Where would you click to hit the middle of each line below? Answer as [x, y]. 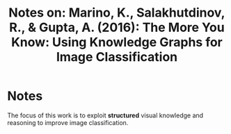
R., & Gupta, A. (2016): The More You [117, 27]
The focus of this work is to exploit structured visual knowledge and [105, 115]
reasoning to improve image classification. [68, 122]
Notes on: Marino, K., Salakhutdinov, [117, 13]
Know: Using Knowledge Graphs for [117, 42]
